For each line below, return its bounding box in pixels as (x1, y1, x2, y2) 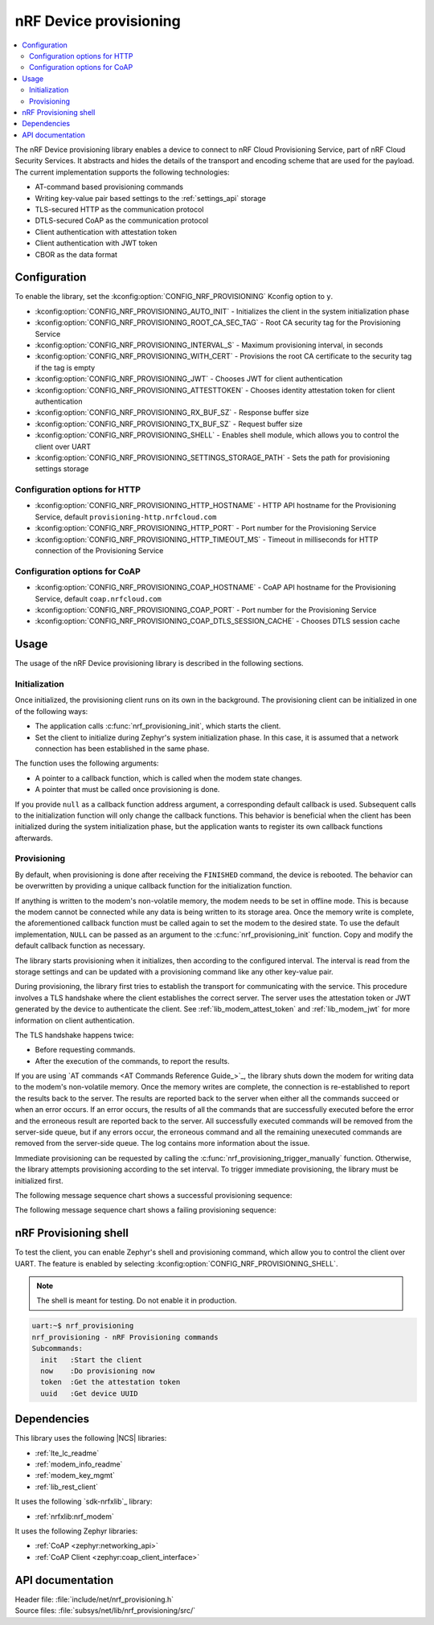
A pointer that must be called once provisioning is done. (35, 785, 220, 794)
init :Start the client (40, 1355, 142, 1364)
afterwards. (14, 833, 53, 843)
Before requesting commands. (35, 1045, 136, 1055)
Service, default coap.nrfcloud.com (35, 593, 162, 603)
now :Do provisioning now (40, 1367, 156, 1376)
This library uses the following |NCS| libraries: (14, 1434, 167, 1443)
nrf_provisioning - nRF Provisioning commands (31, 1332, 219, 1342)
